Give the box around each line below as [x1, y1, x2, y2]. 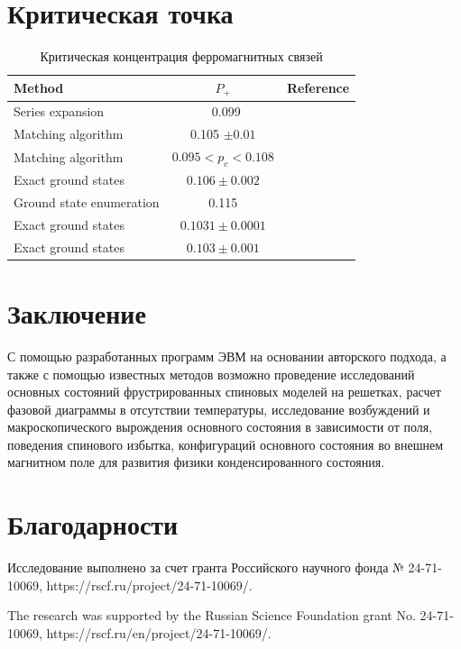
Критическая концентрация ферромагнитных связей [40, 47, 323, 66]
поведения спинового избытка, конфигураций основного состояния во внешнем [7, 434, 444, 453]
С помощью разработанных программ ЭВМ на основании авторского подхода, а [7, 346, 447, 365]
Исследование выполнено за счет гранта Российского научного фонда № [7, 558, 404, 577]
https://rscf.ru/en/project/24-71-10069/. [46, 623, 272, 642]
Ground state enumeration [14, 193, 160, 211]
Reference [286, 78, 350, 97]
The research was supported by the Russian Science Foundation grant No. [7, 606, 416, 625]
